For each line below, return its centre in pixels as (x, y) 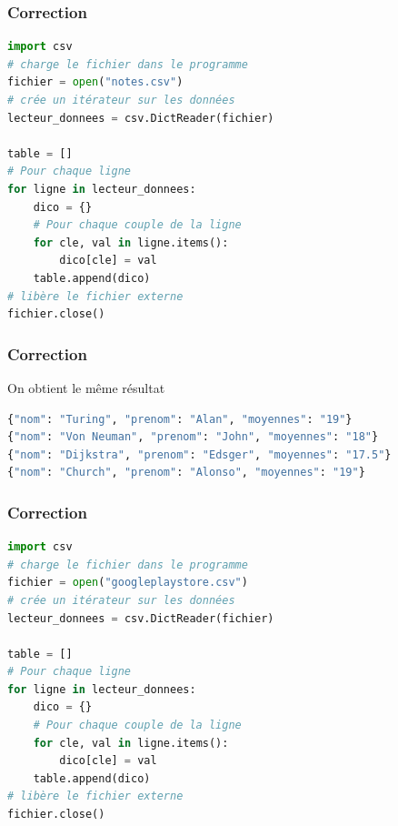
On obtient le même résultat (86, 387)
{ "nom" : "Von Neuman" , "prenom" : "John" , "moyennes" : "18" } (193, 437)
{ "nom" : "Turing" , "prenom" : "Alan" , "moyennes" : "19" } (180, 419)
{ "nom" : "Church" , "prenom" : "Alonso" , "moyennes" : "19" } (186, 473)
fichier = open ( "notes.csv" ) (95, 82)
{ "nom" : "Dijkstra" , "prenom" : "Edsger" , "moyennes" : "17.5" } (199, 454)
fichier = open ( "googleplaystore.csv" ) (128, 583)
